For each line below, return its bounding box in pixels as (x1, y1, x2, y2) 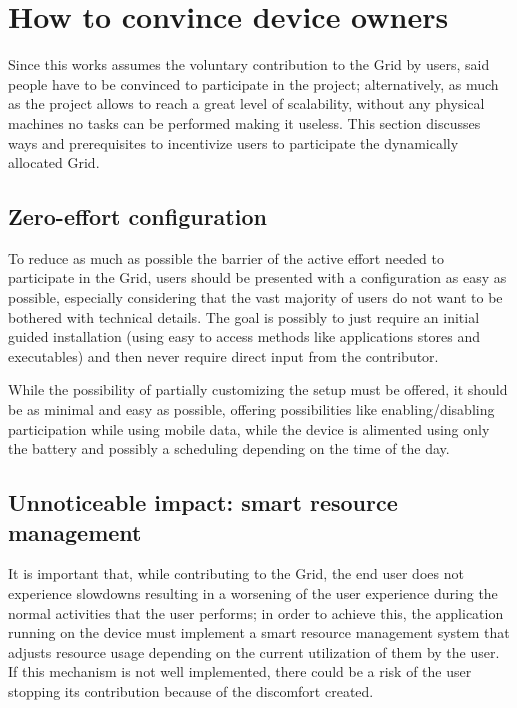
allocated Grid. (8, 152, 100, 173)
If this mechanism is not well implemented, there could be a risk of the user (8, 661, 472, 682)
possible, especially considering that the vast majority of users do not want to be (8, 287, 503, 308)
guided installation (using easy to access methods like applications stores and (8, 326, 481, 347)
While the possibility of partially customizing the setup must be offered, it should (8, 379, 508, 400)
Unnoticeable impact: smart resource (8, 487, 398, 518)
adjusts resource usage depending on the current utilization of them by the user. (8, 641, 500, 662)
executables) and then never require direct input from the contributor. (8, 345, 439, 366)
